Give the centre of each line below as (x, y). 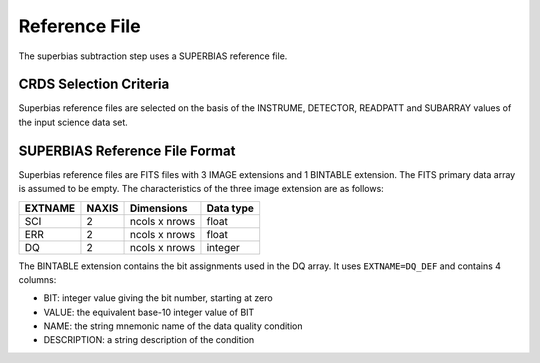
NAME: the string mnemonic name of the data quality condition (173, 326)
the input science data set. (73, 122)
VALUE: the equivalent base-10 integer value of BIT (149, 312)
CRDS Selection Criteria (94, 84)
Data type (230, 208)
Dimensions (158, 208)
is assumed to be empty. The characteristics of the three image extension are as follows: (201, 189)
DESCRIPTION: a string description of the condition (149, 340)
